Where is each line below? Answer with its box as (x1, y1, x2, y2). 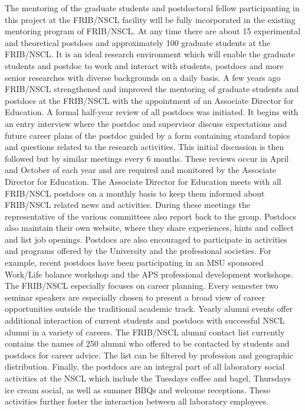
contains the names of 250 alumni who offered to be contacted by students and (5, 337, 290, 350)
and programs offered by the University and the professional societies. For (5, 244, 272, 257)
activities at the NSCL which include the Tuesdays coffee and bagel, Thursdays (5, 372, 291, 384)
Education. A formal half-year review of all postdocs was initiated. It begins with (5, 106, 299, 118)
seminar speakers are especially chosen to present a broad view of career (5, 291, 265, 303)
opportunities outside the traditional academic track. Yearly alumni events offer (5, 302, 293, 315)
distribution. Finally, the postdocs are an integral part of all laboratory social (5, 360, 285, 373)
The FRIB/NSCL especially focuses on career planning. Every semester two (5, 279, 278, 292)
